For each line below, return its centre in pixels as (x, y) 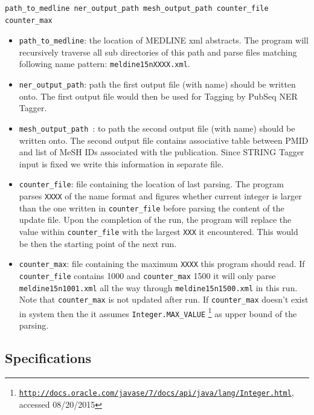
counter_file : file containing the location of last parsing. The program (151, 184)
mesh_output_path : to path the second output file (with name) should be (157, 128)
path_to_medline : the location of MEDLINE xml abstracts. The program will (164, 40)
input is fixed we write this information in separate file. (121, 163)
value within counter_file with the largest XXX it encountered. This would (159, 231)
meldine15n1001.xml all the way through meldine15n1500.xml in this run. (158, 287)
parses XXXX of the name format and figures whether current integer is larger (160, 196)
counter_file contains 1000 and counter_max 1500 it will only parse (147, 275)
